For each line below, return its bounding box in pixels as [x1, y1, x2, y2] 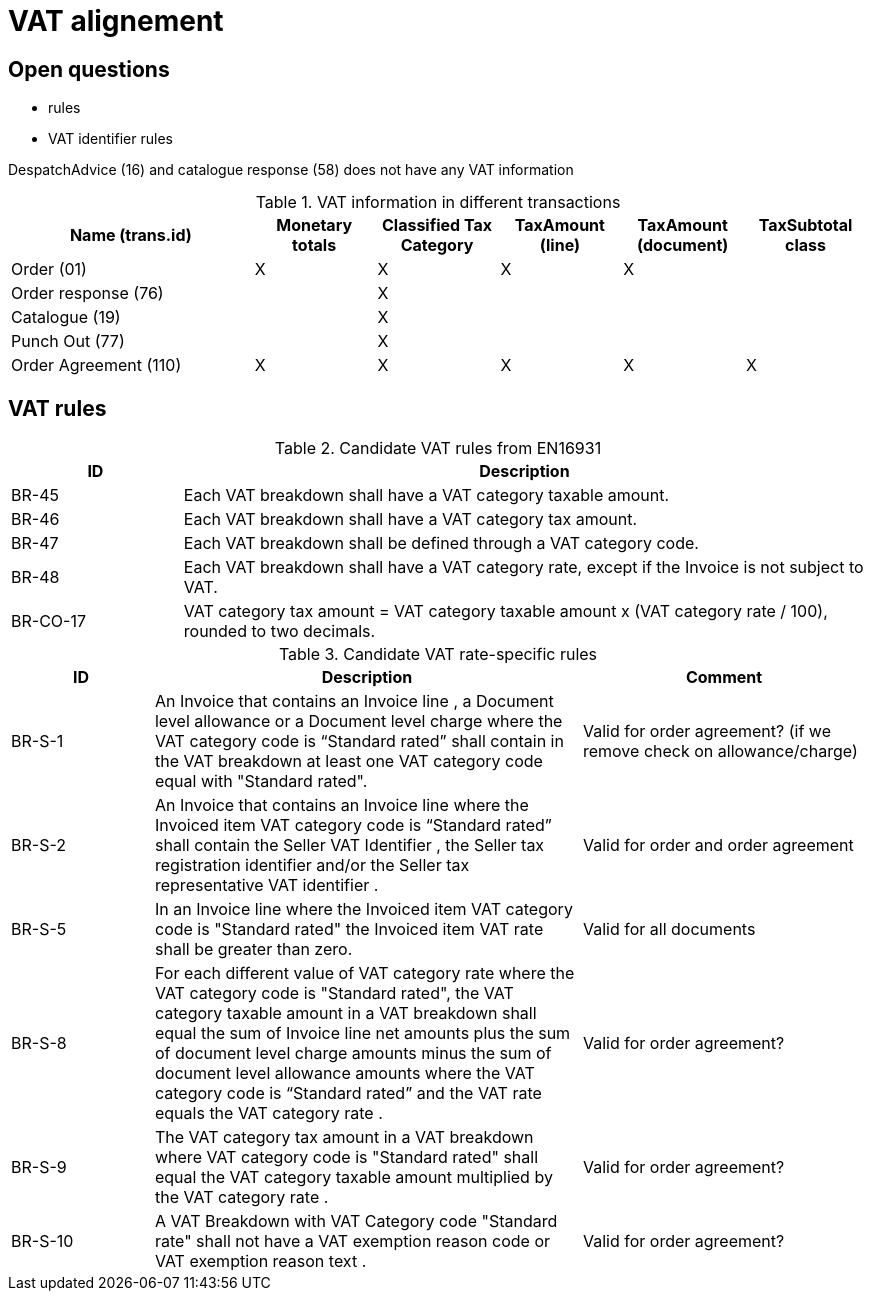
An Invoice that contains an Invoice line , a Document [154, 691, 554, 712]
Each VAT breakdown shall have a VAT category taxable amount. [183, 485, 670, 506]
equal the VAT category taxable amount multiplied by [154, 1167, 553, 1188]
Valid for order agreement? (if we [582, 721, 831, 742]
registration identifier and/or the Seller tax [154, 855, 470, 876]
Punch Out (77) [11, 331, 125, 352]
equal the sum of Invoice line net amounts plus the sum [154, 1023, 571, 1044]
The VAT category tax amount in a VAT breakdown [154, 1127, 534, 1148]
